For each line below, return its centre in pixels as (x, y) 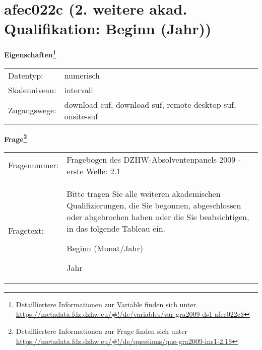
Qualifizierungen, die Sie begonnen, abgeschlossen (154, 205)
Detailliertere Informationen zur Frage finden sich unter (102, 331)
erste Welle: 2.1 (94, 171)
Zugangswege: (32, 110)
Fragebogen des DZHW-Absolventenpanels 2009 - (154, 159)
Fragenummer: (34, 165)
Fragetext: (26, 231)
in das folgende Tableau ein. (116, 228)
